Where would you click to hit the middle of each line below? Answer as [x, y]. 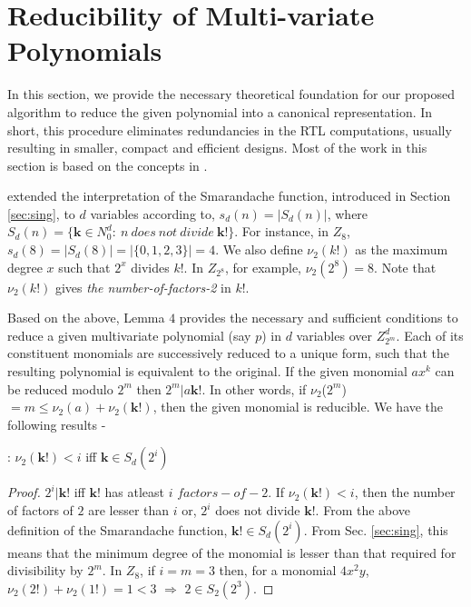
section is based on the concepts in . [108, 165]
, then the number [405, 492]
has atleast [134, 492]
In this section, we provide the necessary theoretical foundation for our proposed [231, 94]
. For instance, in [282, 231]
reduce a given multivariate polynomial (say [129, 335]
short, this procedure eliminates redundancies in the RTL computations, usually [230, 129]
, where [348, 213]
